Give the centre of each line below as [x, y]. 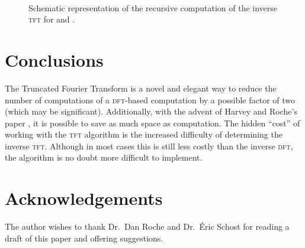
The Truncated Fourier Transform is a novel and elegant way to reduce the [141, 88]
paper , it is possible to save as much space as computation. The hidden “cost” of [152, 123]
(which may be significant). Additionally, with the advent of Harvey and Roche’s [151, 111]
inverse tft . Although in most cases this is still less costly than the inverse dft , [149, 146]
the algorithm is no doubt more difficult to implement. [104, 157]
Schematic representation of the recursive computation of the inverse [153, 7]
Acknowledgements [84, 198]
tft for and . [52, 19]
